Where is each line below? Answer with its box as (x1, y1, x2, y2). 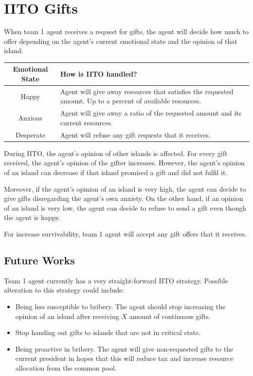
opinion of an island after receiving (15, 311, 119, 321)
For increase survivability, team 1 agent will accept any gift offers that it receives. (4, 228, 247, 238)
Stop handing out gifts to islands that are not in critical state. (15, 327, 201, 337)
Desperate (15, 129, 45, 139)
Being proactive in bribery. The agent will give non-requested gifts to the (15, 343, 234, 354)
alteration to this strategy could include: (4, 285, 125, 295)
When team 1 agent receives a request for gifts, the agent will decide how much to (4, 26, 249, 37)
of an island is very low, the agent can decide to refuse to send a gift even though (4, 202, 247, 213)
